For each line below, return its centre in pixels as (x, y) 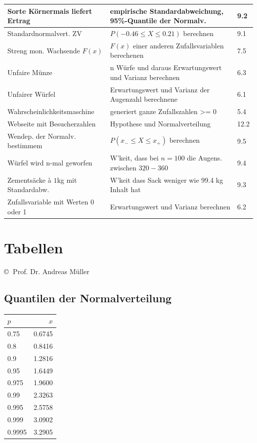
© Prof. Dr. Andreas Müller (47, 271)
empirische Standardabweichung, (167, 11)
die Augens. (205, 158)
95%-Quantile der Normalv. (158, 20)
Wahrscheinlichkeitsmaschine (51, 111)
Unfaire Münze (30, 72)
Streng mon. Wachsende (44, 50)
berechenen (127, 55)
